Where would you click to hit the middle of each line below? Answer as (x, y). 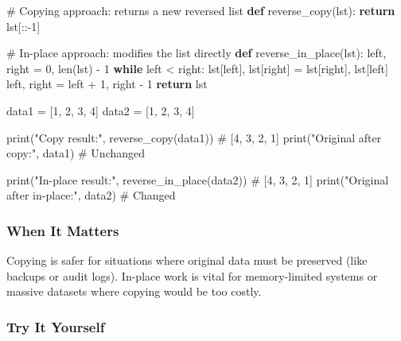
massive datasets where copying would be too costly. (134, 291)
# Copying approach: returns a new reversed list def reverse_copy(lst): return (201, 10)
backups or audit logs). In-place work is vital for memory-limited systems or (192, 275)
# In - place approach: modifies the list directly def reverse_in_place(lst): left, (197, 53)
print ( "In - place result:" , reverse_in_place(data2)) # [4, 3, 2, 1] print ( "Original (198, 179)
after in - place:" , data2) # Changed (91, 195)
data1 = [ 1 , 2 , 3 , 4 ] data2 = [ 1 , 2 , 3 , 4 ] (101, 110)
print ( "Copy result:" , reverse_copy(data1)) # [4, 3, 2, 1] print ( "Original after (194, 137)
